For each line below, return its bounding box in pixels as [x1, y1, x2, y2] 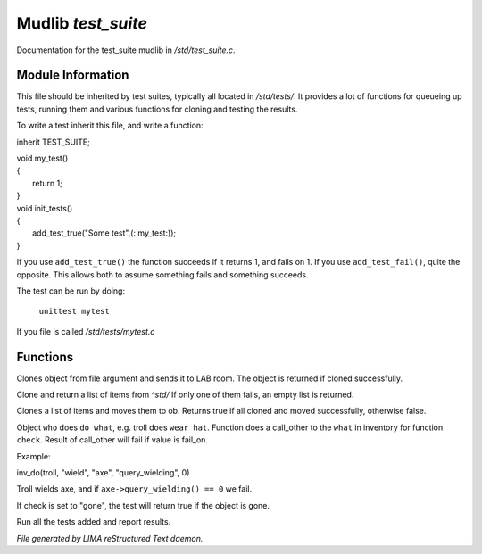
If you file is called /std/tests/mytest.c [16, 326, 155, 336]
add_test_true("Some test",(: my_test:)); [32, 227, 177, 238]
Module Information [16, 68, 129, 83]
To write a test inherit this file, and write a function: [16, 120, 204, 131]
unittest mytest [38, 306, 111, 317]
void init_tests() [16, 203, 73, 213]
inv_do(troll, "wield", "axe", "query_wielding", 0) [16, 467, 190, 477]
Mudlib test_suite [16, 13, 147, 33]
